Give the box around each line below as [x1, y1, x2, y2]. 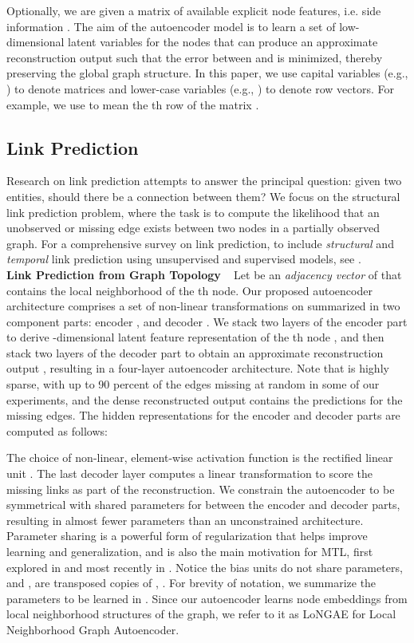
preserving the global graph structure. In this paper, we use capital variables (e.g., [6, 65, 408, 81]
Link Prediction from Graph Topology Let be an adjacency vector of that [6, 266, 402, 282]
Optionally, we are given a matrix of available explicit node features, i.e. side [6, 2, 381, 18]
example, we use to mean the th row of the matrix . [6, 96, 259, 112]
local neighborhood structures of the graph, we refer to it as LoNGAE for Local [6, 606, 396, 622]
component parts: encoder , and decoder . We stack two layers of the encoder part [6, 313, 408, 329]
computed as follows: [6, 422, 108, 439]
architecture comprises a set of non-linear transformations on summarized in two [6, 298, 400, 314]
